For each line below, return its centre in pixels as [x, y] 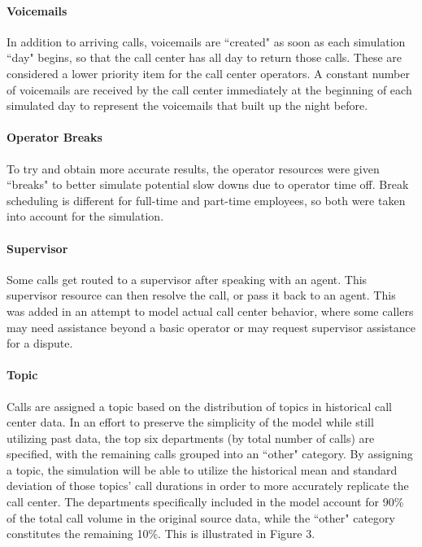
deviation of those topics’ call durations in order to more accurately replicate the [208, 486]
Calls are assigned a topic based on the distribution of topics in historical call [199, 406]
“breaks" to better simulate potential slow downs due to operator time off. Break [208, 184]
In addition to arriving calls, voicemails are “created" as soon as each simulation [206, 41]
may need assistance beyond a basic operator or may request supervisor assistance [211, 327]
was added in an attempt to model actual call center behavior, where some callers [210, 311]
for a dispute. [40, 343]
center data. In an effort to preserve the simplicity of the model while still [190, 422]
